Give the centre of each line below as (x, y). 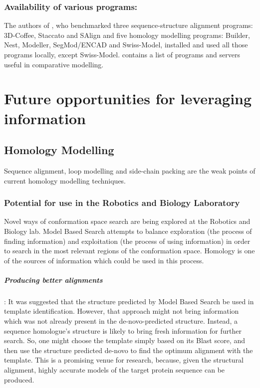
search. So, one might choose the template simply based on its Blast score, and (125, 340)
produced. (19, 379)
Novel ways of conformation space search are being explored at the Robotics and (127, 221)
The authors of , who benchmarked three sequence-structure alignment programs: (129, 25)
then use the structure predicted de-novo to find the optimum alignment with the (129, 350)
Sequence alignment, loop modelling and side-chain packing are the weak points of (130, 170)
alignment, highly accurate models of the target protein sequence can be (115, 370)
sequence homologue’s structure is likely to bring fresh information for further (123, 330)
